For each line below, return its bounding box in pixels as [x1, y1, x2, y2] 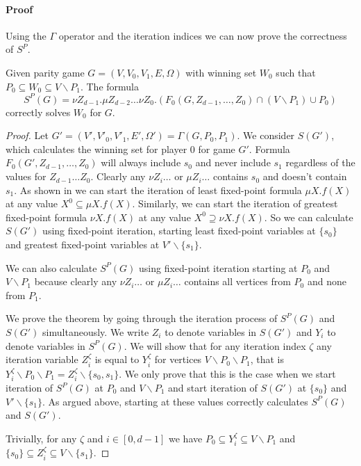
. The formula [80, 79, 139, 93]
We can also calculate [6, 260, 97, 275]
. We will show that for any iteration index [124, 338, 306, 353]
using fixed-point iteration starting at [138, 260, 298, 275]
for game [198, 141, 235, 156]
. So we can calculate [264, 209, 353, 224]
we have [169, 431, 203, 445]
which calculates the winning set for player [6, 141, 187, 156]
